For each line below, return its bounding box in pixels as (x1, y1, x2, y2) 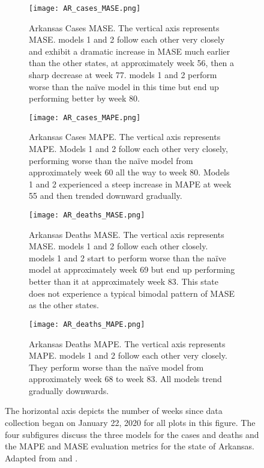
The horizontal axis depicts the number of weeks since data (5, 404, 223, 417)
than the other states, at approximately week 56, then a (29, 56, 235, 69)
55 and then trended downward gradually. (29, 189, 182, 202)
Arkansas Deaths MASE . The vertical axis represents (29, 228, 224, 240)
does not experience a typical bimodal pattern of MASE (29, 287, 235, 299)
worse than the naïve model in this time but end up (29, 80, 219, 93)
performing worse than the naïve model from (29, 154, 193, 166)
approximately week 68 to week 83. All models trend (29, 372, 222, 385)
